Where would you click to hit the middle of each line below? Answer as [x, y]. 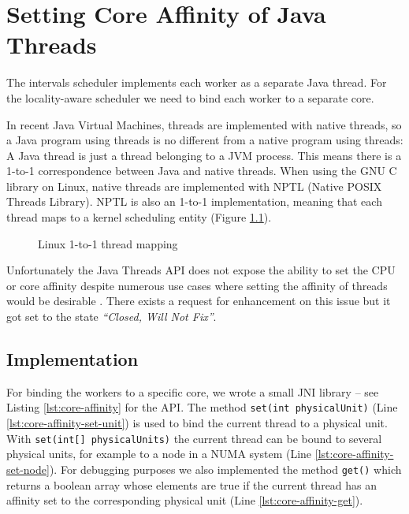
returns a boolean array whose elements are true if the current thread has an [192, 484]
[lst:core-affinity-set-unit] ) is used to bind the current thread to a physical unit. [197, 423]
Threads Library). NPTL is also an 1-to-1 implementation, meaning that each [194, 201]
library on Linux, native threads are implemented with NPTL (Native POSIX [194, 186]
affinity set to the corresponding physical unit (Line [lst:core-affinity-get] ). [185, 500]
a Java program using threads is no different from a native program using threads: [205, 140]
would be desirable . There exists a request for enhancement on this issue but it [199, 301]
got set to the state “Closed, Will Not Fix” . [112, 317]
